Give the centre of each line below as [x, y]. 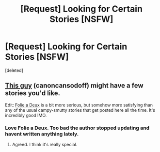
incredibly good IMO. [26, 115]
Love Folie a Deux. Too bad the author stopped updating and [77, 128]
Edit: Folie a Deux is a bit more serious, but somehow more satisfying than [79, 105]
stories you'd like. [33, 93]
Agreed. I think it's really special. [45, 145]
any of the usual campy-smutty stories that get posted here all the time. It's [80, 110]
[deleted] [14, 70]
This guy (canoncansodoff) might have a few [74, 86]
